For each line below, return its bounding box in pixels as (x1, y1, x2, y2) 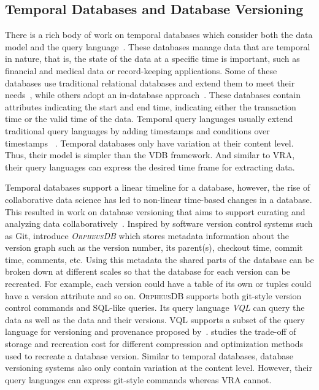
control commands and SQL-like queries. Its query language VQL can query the (5, 301, 305, 314)
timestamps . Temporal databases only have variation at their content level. (5, 136, 294, 149)
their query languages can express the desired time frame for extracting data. (5, 160, 295, 173)
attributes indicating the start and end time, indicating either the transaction (5, 100, 296, 113)
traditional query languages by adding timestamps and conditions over (5, 124, 270, 137)
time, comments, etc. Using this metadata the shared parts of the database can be (5, 253, 314, 266)
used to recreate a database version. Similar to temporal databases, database (5, 349, 294, 362)
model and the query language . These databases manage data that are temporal (5, 40, 310, 53)
